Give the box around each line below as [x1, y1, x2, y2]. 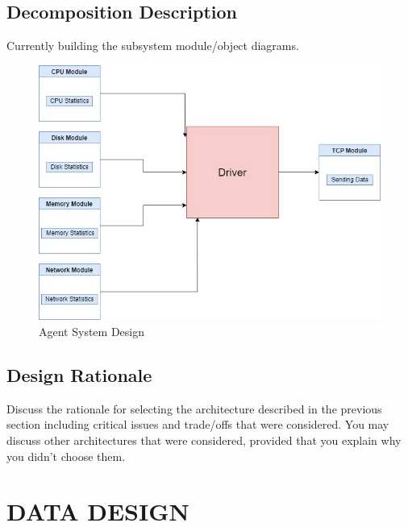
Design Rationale [6, 362, 152, 387]
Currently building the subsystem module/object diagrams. [6, 37, 299, 54]
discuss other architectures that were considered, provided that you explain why [6, 431, 402, 448]
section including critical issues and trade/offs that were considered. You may [6, 416, 389, 433]
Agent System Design [39, 322, 144, 339]
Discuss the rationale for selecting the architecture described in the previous [6, 400, 382, 417]
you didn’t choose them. [6, 447, 126, 464]
